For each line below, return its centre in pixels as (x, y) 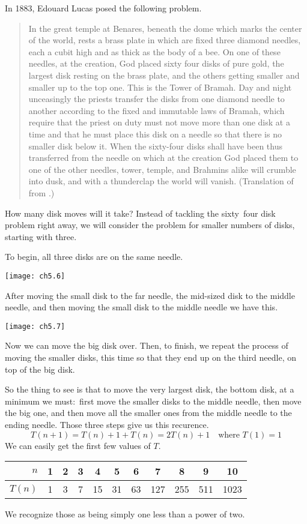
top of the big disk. (40, 369)
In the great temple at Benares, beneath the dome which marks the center (165, 28)
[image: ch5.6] (35, 276)
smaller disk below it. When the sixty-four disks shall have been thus (155, 146)
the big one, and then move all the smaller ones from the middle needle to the (148, 413)
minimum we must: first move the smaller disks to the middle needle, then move (153, 401)
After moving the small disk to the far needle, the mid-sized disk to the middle (150, 295)
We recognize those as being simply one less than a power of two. (125, 514)
